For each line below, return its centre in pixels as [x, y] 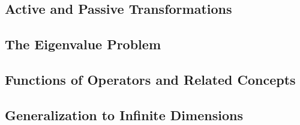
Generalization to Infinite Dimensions [124, 114]
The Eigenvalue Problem [83, 44]
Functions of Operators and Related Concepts [150, 79]
